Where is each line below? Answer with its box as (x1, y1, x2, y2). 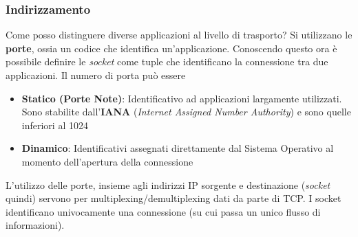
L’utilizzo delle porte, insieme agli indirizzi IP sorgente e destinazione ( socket (6, 177, 330, 192)
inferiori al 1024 (21, 117, 88, 132)
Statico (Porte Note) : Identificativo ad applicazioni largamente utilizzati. (21, 91, 342, 105)
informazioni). (6, 218, 65, 232)
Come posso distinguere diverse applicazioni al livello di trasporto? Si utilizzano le (6, 27, 352, 42)
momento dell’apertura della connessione (21, 154, 193, 168)
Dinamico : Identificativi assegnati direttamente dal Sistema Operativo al (21, 141, 334, 155)
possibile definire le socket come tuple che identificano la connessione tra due (6, 54, 328, 69)
